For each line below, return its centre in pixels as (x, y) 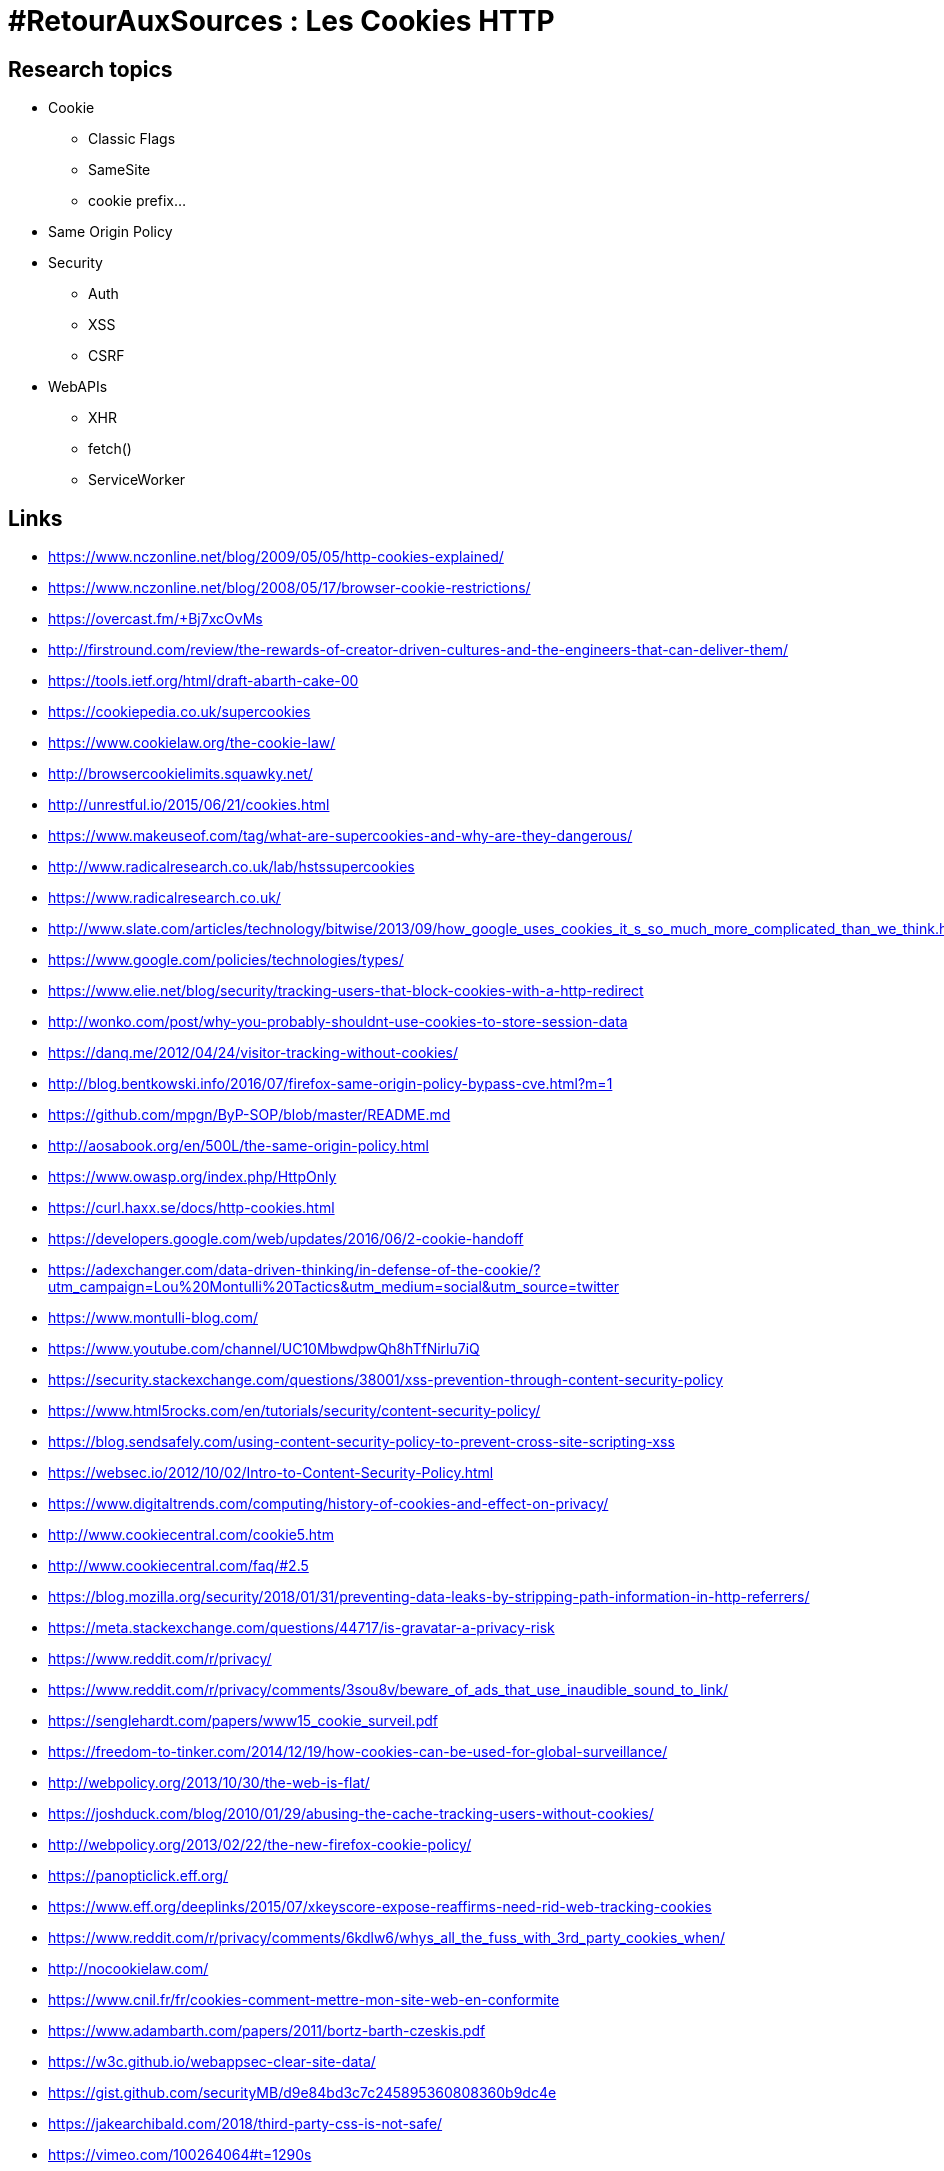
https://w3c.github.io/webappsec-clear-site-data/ (212, 2062)
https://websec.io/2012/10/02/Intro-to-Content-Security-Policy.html (271, 1473)
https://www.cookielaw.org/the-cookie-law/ (192, 743)
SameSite (119, 170)
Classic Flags (132, 139)
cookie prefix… (137, 201)
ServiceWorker (137, 480)
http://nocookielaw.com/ (128, 1969)
